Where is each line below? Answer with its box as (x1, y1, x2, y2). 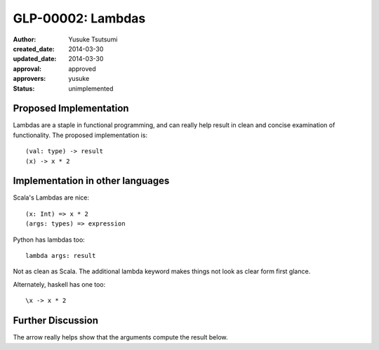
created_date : (13, 44, 55, 53)
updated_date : (13, 55, 57, 63)
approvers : (13, 74, 46, 83)
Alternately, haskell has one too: (13, 280, 106, 288)
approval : (13, 64, 42, 73)
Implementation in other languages (13, 175, 170, 187)
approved (68, 64, 96, 73)
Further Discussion (13, 315, 98, 327)
